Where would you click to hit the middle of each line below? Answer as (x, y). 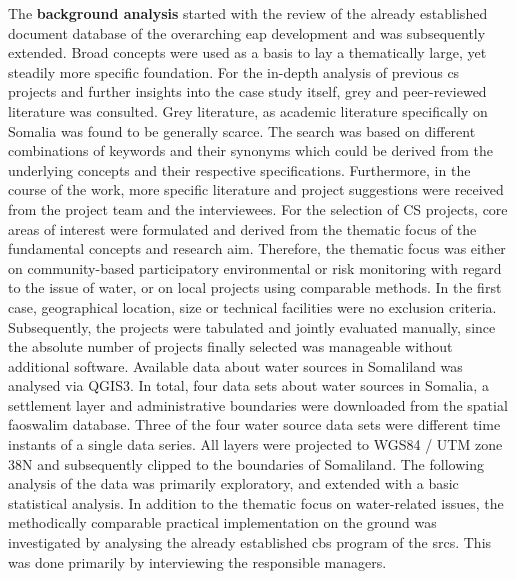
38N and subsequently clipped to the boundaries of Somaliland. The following (246, 463)
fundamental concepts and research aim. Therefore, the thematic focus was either (257, 248)
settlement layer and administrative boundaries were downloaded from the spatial (258, 404)
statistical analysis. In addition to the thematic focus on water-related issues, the (256, 502)
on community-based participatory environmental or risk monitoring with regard (255, 267)
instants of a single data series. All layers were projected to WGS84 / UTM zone (255, 444)
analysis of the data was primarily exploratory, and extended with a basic (233, 483)
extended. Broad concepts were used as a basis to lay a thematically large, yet (247, 52)
